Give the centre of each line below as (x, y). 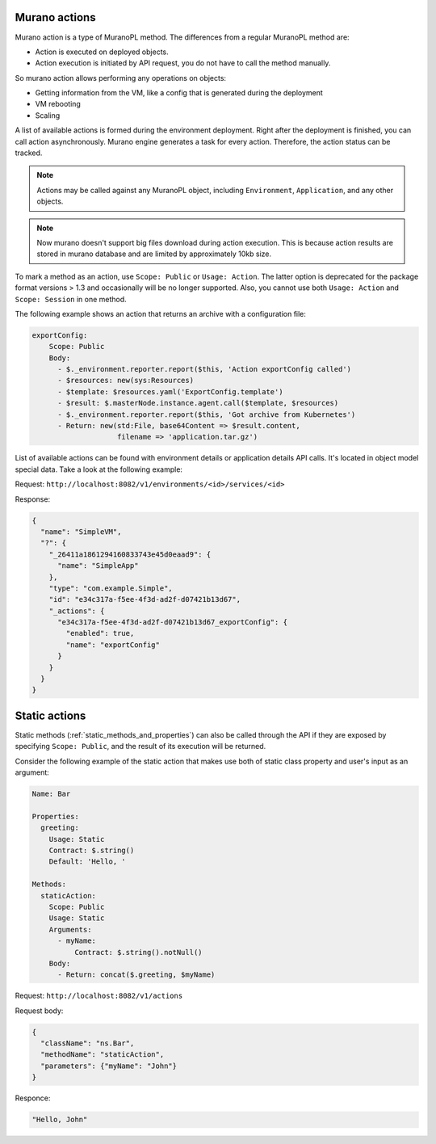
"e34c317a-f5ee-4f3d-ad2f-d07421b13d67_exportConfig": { (173, 622)
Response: (33, 499)
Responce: (33, 1098)
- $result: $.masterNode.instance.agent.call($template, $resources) (198, 403)
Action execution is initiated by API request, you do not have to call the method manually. (183, 63)
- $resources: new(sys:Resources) (126, 381)
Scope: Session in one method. (71, 299)
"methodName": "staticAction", (103, 1055)
